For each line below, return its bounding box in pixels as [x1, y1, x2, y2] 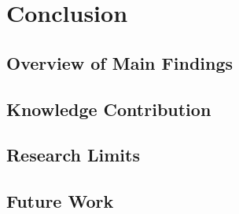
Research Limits [6, 143, 140, 167]
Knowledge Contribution [6, 96, 211, 121]
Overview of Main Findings [6, 50, 233, 74]
